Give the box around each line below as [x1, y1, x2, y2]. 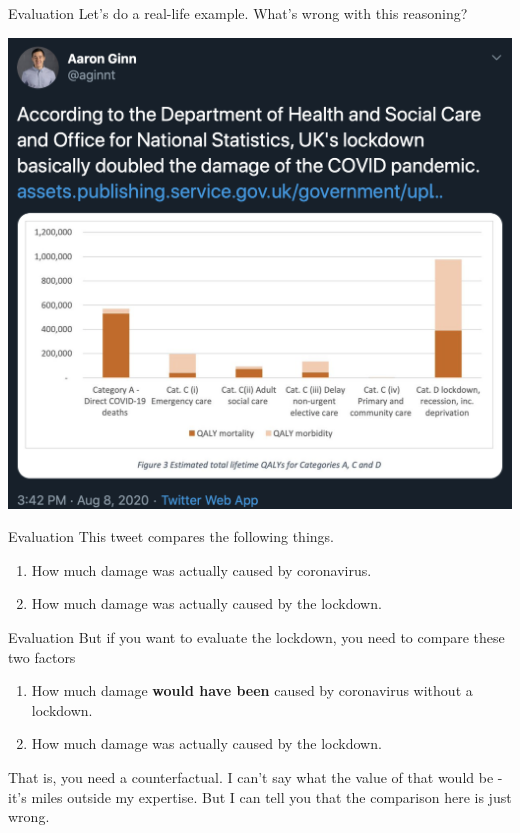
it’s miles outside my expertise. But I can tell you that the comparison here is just [8, 786, 512, 807]
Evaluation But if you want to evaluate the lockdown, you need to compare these [8, 626, 505, 647]
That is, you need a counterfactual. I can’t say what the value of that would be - [8, 766, 503, 787]
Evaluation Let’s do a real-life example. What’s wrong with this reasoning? [8, 3, 468, 23]
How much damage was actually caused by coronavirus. [31, 559, 372, 580]
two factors [8, 646, 76, 667]
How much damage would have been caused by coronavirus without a [31, 680, 473, 701]
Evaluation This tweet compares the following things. [8, 526, 334, 547]
